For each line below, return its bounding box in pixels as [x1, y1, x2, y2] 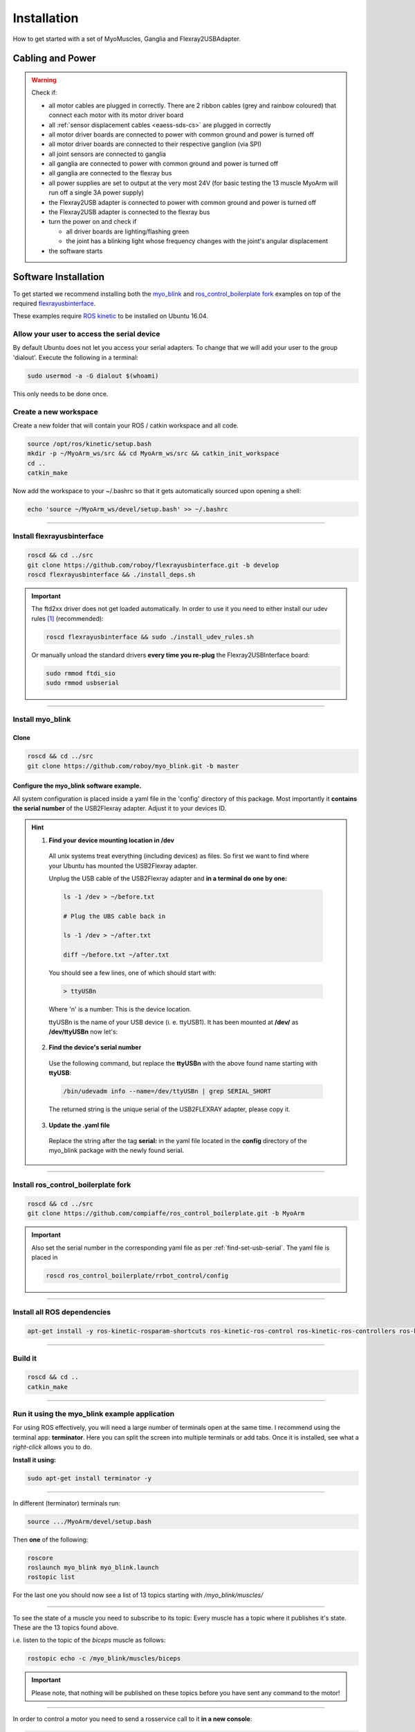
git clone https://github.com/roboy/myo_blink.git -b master [27, 762, 239, 770]
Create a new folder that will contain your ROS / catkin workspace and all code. [12, 421, 239, 430]
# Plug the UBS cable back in [63, 912, 166, 920]
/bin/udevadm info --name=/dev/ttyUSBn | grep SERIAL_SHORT [63, 1088, 272, 1095]
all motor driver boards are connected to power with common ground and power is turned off [48, 130, 315, 139]
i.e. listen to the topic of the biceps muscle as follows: [12, 1636, 166, 1645]
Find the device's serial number [48, 1043, 142, 1052]
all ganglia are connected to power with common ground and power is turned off [48, 159, 279, 168]
